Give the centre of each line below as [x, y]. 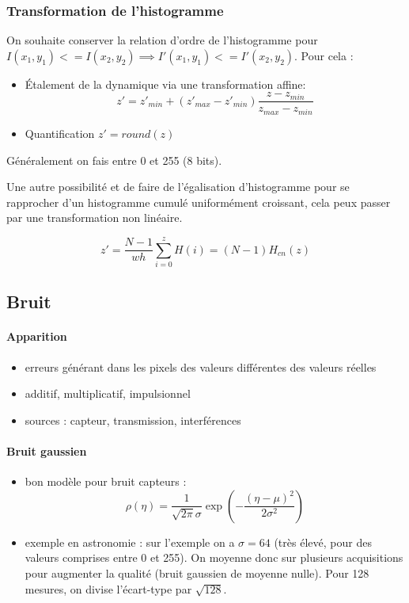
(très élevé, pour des [323, 542]
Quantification [60, 133]
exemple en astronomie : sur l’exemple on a [130, 542]
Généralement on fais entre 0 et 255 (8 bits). [114, 160]
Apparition [37, 336]
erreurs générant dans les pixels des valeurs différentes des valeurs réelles [201, 366]
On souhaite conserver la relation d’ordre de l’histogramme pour [162, 40]
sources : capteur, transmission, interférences [133, 420]
